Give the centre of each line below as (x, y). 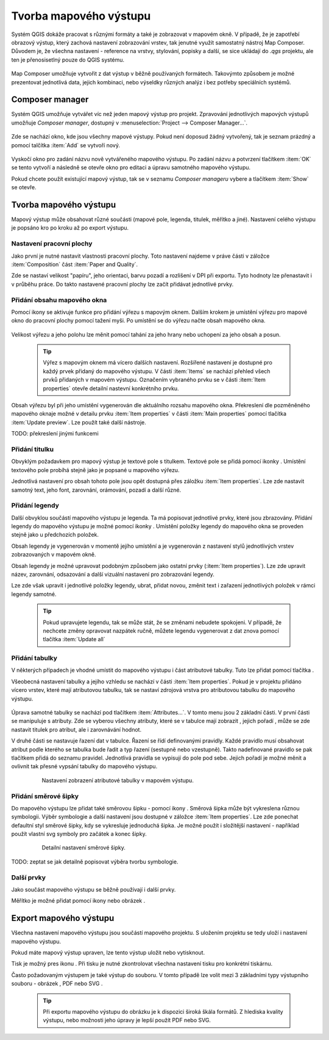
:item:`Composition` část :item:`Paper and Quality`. (75, 264)
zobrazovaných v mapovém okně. (54, 555)
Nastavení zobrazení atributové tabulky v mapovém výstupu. (118, 780)
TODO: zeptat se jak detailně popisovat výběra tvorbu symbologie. (95, 862)
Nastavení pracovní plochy (52, 244)
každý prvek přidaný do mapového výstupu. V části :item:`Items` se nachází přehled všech (157, 371)
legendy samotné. (34, 594)
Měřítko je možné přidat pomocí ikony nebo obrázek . (78, 901)
